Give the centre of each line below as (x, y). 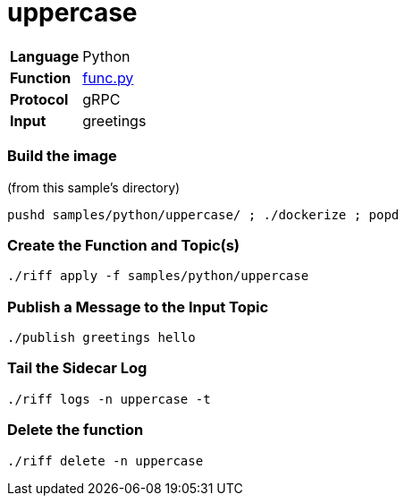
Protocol (39, 99)
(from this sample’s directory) (94, 187)
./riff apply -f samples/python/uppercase (158, 276)
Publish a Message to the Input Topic (138, 307)
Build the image (62, 156)
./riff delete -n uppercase (105, 460)
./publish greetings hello (101, 337)
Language (45, 56)
